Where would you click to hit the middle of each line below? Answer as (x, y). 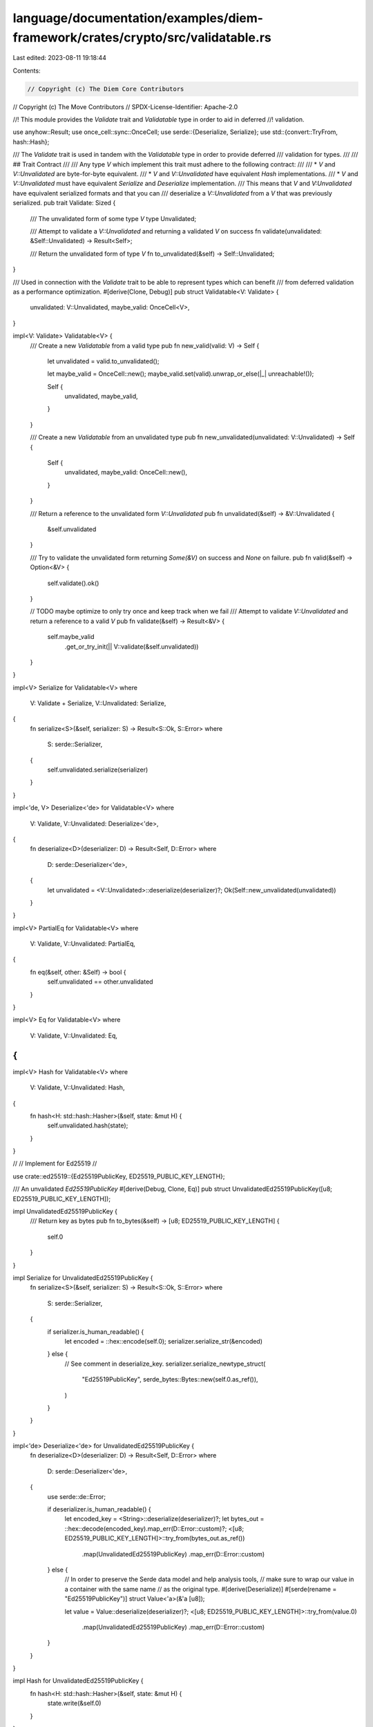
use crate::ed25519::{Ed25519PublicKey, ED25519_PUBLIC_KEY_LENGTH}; (119, 1176)
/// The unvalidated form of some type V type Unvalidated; (113, 218)
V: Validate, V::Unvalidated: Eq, (74, 1036)
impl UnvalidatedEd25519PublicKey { (65, 1212)
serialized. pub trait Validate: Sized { (64, 203)
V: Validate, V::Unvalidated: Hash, (77, 1087)
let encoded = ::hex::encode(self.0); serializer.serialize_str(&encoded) (163, 1341)
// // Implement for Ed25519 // (55, 1163)
